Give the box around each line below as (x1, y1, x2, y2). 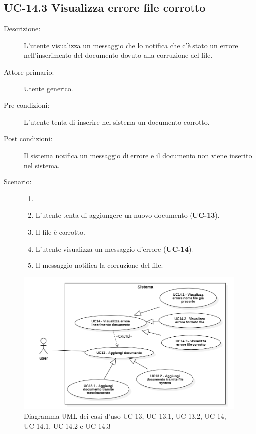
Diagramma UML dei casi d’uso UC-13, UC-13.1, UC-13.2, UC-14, (24, 411, 226, 421)
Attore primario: (4, 66, 54, 77)
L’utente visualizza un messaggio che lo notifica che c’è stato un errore (24, 40, 238, 50)
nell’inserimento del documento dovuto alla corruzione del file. (24, 50, 213, 60)
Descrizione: (4, 23, 41, 34)
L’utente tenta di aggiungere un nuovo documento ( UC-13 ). (35, 210, 220, 220)
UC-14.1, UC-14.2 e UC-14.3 (24, 420, 111, 431)
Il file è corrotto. (35, 226, 85, 237)
